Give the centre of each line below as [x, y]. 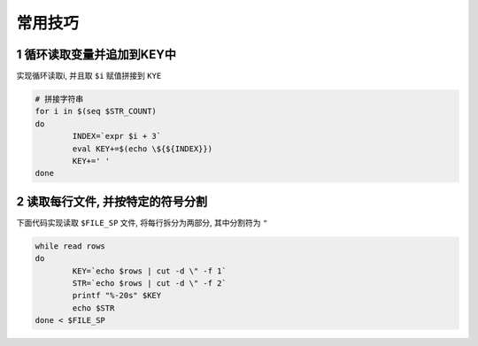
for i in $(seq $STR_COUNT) [96, 111]
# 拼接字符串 [59, 99]
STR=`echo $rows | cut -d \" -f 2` [150, 284]
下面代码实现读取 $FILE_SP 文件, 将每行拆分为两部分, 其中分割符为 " [142, 222]
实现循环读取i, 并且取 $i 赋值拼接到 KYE [89, 76]
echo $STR [93, 308]
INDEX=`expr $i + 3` [117, 136]
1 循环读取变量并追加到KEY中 [96, 54]
